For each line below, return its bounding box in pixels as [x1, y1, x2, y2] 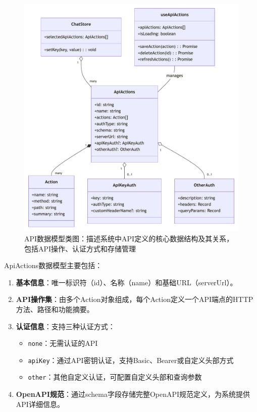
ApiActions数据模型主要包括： [4, 260, 102, 271]
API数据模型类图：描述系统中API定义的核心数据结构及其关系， [24, 233, 234, 243]
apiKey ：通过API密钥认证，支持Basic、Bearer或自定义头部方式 [28, 354, 234, 365]
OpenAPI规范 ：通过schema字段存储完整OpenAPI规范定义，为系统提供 [16, 389, 250, 399]
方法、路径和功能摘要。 [16, 303, 94, 314]
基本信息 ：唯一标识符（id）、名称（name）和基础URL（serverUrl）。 [16, 277, 237, 287]
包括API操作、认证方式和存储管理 [24, 243, 136, 253]
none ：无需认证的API [28, 338, 98, 348]
